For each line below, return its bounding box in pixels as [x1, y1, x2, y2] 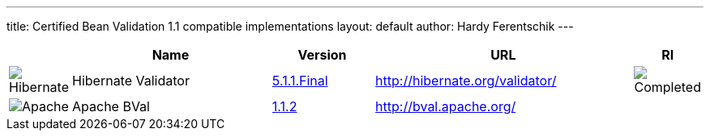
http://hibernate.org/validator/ [375, 73, 557, 89]
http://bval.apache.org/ [375, 98, 516, 114]
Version [297, 47, 347, 63]
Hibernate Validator [72, 73, 190, 89]
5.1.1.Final [272, 73, 328, 89]
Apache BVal [72, 98, 150, 114]
